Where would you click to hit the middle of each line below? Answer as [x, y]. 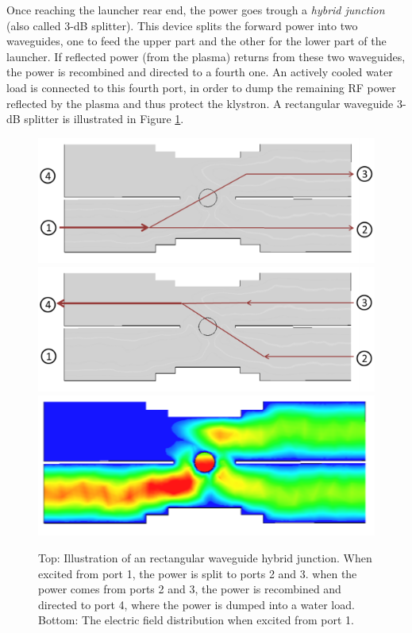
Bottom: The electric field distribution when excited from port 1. [196, 620]
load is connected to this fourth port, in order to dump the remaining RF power [201, 87]
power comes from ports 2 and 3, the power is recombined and [190, 589]
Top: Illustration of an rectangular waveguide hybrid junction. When [205, 557]
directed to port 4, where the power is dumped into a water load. [196, 604]
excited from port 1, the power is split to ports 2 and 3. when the [198, 573]
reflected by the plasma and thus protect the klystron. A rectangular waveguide [200, 103]
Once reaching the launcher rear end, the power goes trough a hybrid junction [196, 10]
